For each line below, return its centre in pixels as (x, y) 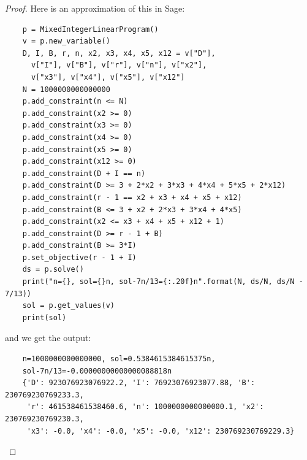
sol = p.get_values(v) (68, 306)
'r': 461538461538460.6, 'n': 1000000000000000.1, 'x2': (145, 407)
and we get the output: (48, 338)
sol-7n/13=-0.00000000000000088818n (97, 371)
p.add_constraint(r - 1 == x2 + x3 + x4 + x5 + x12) (132, 197)
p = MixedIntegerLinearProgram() (90, 29)
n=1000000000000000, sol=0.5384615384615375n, (119, 359)
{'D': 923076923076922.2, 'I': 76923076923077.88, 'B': (139, 383)
